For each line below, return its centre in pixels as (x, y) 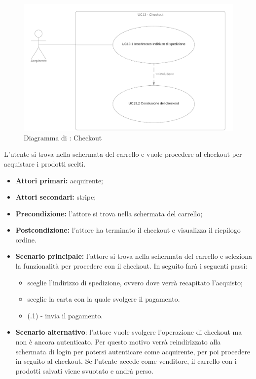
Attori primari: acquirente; (59, 180)
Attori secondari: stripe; (56, 197)
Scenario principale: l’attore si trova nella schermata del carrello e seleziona (134, 256)
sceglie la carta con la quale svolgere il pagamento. (104, 299)
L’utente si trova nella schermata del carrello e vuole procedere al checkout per (123, 154)
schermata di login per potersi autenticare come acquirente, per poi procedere (133, 351)
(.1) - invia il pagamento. (65, 315)
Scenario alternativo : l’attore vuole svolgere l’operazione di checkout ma (129, 332)
